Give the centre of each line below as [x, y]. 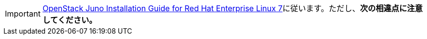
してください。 [70, 20]
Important [23, 14]
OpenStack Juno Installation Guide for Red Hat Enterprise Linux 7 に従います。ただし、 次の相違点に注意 [232, 8]
